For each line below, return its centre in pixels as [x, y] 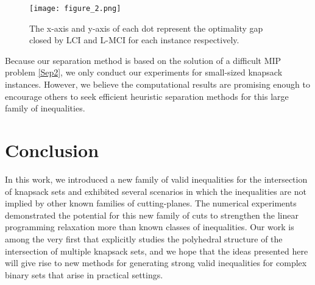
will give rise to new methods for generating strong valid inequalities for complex [156, 263]
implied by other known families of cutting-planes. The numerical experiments [151, 203]
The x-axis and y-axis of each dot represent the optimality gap [146, 28]
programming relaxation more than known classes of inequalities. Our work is [150, 227]
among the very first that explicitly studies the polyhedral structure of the [144, 238]
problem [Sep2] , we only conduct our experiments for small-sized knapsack [144, 72]
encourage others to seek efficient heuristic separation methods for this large [147, 96]
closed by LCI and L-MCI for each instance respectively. [134, 40]
